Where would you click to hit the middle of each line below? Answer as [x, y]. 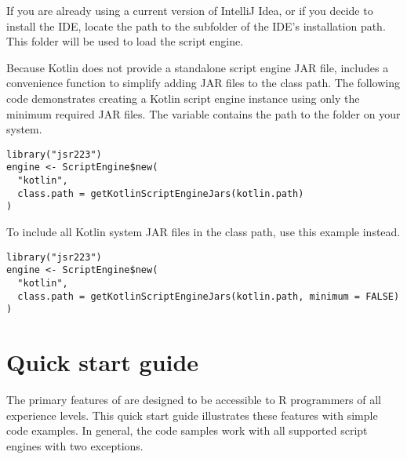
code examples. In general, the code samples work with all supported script [187, 430]
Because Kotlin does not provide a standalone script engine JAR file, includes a [198, 67]
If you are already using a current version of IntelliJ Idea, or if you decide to [190, 10]
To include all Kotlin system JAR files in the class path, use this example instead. [203, 232]
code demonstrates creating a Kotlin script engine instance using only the [183, 98]
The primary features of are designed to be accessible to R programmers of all [194, 400]
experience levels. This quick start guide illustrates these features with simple [192, 415]
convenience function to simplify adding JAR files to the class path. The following [203, 83]
